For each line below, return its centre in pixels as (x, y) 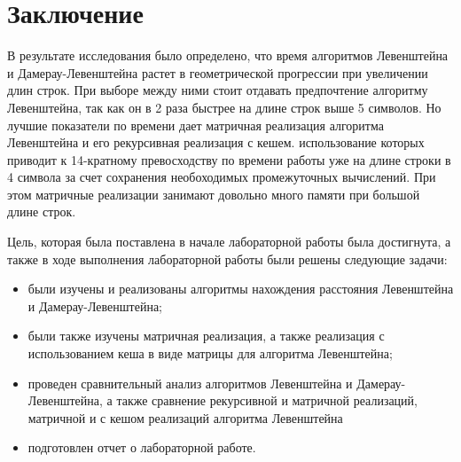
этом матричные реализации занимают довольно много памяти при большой (214, 194)
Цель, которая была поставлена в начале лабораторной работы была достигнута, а (229, 242)
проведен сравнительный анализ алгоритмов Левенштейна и (190, 383)
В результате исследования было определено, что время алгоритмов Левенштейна (228, 55)
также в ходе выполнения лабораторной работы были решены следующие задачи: (227, 258)
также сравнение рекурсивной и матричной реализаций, (267, 400)
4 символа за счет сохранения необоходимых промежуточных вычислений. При (222, 177)
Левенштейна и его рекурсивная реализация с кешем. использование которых (216, 142)
